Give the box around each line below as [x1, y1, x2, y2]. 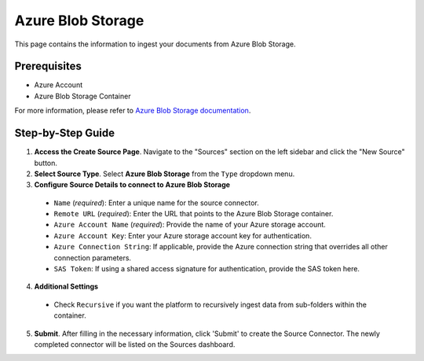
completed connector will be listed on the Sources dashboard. [34, 340, 236, 349]
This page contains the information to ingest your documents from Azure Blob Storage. [14, 39, 296, 49]
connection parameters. [53, 252, 132, 263]
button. [34, 158, 58, 168]
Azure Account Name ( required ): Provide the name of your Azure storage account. [53, 220, 326, 230]
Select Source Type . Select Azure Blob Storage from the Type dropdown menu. [34, 169, 295, 179]
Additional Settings [34, 282, 98, 291]
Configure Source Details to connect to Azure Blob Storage [34, 180, 231, 190]
